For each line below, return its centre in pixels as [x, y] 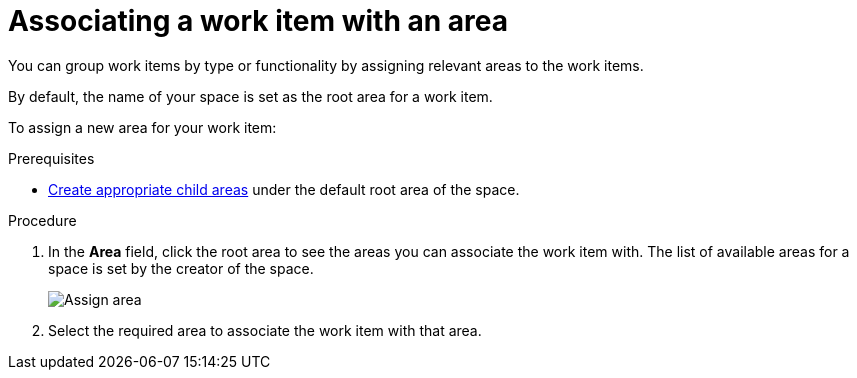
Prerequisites [51, 158]
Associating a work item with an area [258, 21]
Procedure [42, 220]
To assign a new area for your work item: [142, 127]
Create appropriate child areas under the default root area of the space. [284, 189]
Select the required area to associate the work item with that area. [265, 330]
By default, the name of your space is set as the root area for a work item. [250, 96]
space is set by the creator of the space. [181, 268]
